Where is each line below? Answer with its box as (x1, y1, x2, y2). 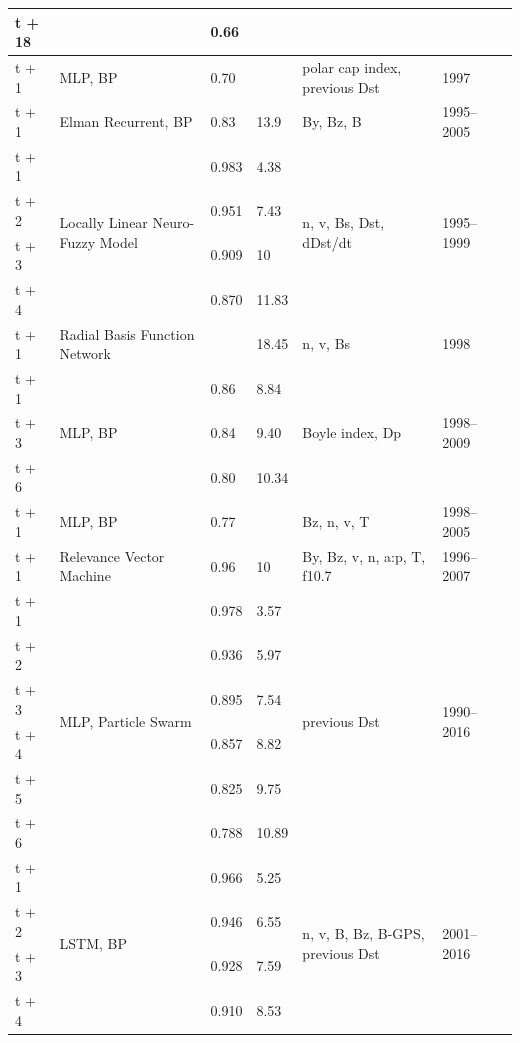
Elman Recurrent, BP (59, 111, 193, 132)
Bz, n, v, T (302, 511, 370, 532)
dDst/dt (302, 232, 353, 253)
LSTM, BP (59, 933, 127, 954)
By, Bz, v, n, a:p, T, (302, 545, 426, 566)
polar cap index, (302, 56, 402, 77)
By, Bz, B (302, 111, 362, 132)
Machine (59, 565, 111, 586)
